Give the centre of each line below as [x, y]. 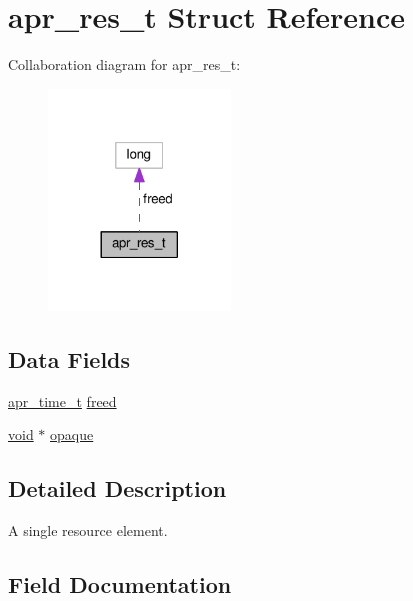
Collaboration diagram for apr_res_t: [124, 64]
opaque [72, 434]
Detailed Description [117, 488]
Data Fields [69, 358]
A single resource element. [88, 530]
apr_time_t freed [62, 400]
